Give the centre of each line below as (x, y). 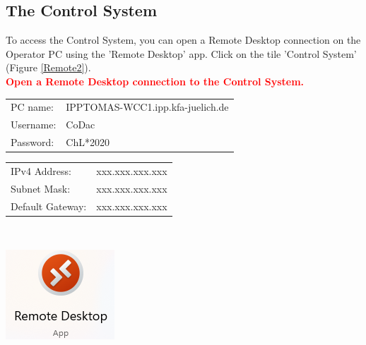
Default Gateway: (49, 206)
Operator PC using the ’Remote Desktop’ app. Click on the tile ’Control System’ (181, 53)
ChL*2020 (88, 142)
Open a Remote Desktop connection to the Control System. (155, 81)
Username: (34, 125)
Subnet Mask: (41, 188)
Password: (33, 142)
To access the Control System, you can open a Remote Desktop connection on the (183, 40)
